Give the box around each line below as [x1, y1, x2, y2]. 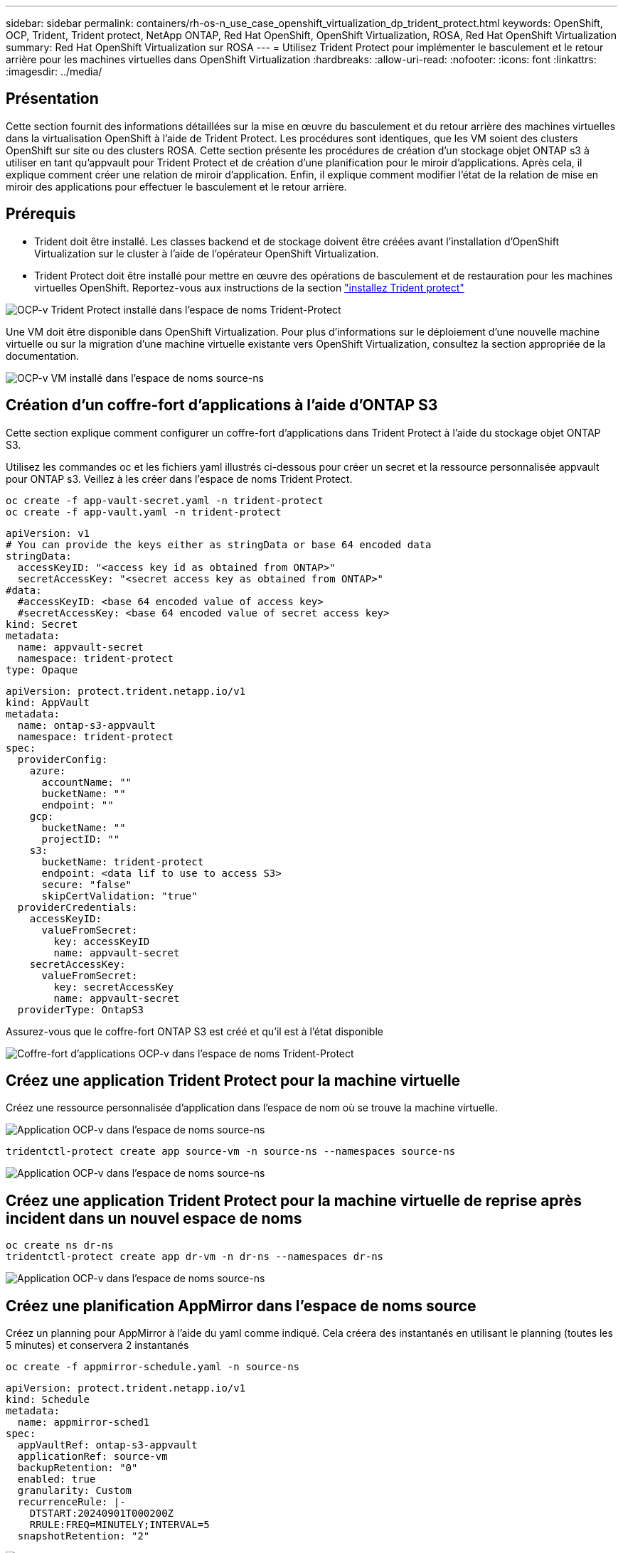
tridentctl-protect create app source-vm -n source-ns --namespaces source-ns [6, 1146, 456, 1158]
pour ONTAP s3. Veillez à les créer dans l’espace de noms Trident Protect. [6, 472, 353, 485]
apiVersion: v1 [6, 527, 90, 539]
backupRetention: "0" [17, 1462, 138, 1474]
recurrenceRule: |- [17, 1496, 126, 1508]
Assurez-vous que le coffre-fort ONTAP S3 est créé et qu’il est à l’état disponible [6, 1025, 383, 1037]
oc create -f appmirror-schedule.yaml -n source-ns [6, 1361, 300, 1373]
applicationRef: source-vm [17, 1451, 168, 1463]
